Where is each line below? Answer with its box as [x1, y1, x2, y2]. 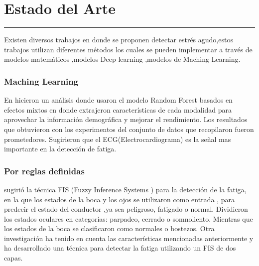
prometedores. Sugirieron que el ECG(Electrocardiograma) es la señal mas [4, 133, 231, 144]
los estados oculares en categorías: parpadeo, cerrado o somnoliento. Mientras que [4, 213, 253, 224]
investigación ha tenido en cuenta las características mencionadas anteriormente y [4, 233, 254, 243]
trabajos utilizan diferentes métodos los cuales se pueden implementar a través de [4, 44, 253, 54]
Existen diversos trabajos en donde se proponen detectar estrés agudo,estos [4, 34, 233, 45]
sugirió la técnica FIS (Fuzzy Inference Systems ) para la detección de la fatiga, [4, 184, 247, 194]
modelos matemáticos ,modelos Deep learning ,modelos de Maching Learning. [4, 54, 241, 64]
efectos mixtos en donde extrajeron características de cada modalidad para [4, 104, 232, 115]
